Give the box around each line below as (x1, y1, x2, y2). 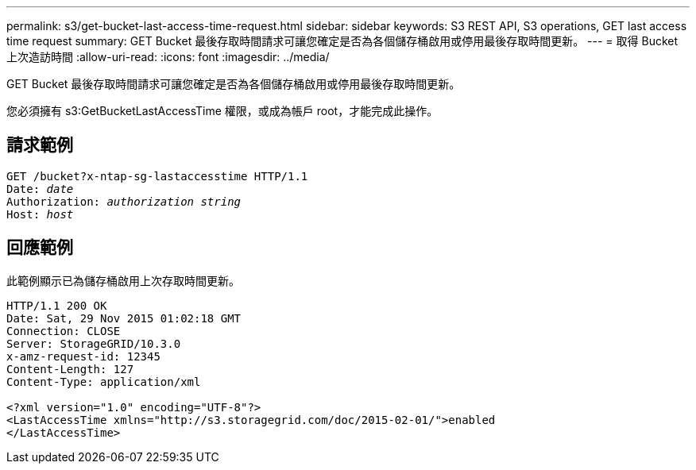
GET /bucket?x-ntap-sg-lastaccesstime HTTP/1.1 (6, 169, 308, 183)
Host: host (6, 207, 74, 221)
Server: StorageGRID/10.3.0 (6, 337, 181, 350)
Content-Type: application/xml (6, 375, 201, 388)
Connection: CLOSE (6, 324, 121, 337)
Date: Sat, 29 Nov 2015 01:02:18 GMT (6, 311, 242, 325)
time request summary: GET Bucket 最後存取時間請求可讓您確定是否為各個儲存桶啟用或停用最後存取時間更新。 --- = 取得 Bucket (6, 34, 679, 48)
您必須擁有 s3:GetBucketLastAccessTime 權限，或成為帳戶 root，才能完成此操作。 (6, 104, 439, 118)
